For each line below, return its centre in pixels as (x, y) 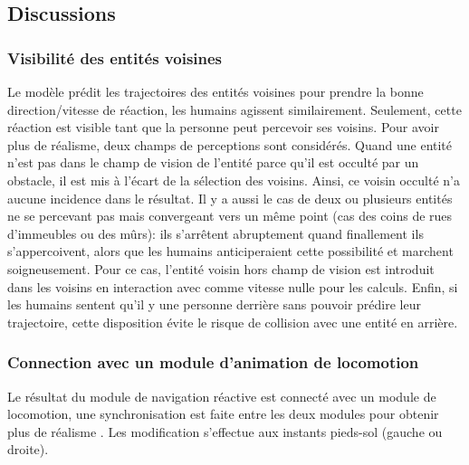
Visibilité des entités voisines (115, 57)
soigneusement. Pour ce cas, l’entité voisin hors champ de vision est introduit (221, 268)
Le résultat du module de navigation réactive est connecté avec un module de (222, 396)
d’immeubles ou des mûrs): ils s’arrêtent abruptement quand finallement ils (215, 233)
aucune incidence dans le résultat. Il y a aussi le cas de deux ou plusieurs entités (230, 198)
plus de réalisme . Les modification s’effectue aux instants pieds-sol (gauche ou (225, 431)
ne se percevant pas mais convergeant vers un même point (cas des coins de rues (230, 216)
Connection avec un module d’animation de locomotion (213, 362)
